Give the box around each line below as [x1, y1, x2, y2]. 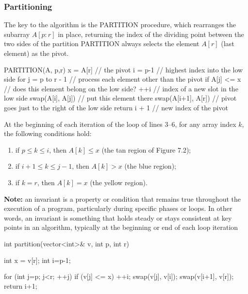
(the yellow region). [90, 177, 148, 187]
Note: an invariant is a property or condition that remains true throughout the [4, 193, 241, 204]
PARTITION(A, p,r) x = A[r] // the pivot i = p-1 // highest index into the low [4, 64, 243, 74]
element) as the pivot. [4, 48, 69, 58]
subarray [4, 29, 30, 39]
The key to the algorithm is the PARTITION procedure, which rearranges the [4, 19, 236, 30]
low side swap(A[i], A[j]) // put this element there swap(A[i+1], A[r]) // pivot [4, 93, 237, 103]
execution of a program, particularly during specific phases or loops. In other [4, 203, 232, 213]
